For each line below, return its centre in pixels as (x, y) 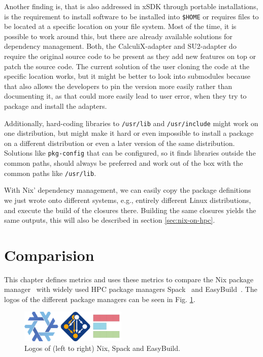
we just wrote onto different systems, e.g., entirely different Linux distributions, (128, 200)
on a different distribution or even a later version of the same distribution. (120, 143)
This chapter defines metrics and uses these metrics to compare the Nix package (129, 279)
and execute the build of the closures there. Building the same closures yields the (130, 210)
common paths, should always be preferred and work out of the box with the (124, 163)
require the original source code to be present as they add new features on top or (130, 56)
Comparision (49, 255)
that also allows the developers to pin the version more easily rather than (118, 86)
